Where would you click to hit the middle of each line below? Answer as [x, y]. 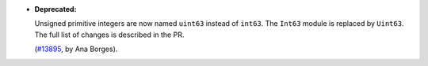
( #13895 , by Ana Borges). [76, 49]
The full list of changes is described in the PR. [109, 35]
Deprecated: [55, 9]
